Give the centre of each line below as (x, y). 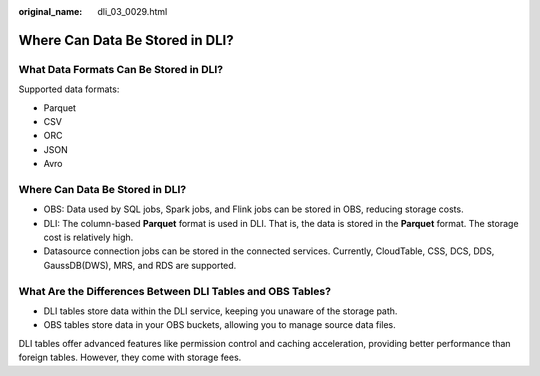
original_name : (50, 11)
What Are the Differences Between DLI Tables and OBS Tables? (175, 291)
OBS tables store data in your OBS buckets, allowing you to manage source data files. (220, 325)
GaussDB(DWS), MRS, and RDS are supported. (140, 265)
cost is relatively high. (88, 237)
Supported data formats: (69, 89)
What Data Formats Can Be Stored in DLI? (121, 69)
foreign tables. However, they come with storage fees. (130, 357)
